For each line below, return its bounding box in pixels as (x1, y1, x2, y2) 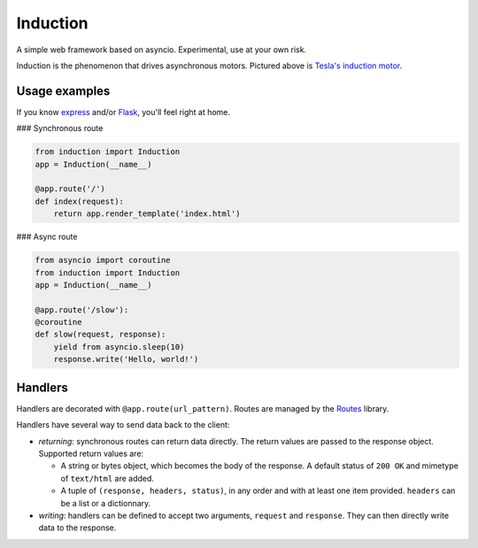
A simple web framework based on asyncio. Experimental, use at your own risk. (16, 44, 307, 55)
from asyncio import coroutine (35, 255, 172, 266)
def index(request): (35, 196, 124, 206)
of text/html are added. (60, 473, 155, 483)
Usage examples (16, 83, 111, 98)
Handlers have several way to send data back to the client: (16, 420, 230, 430)
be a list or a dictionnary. (60, 498, 151, 508)
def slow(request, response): (35, 329, 166, 340)
